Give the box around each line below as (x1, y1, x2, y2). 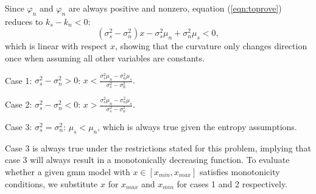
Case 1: (5, 74, 32, 86)
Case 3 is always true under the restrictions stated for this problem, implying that (5, 141, 311, 154)
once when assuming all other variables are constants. (5, 51, 205, 64)
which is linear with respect (5, 40, 108, 52)
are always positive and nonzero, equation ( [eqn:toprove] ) (68, 2, 282, 14)
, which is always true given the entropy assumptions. (97, 120, 297, 133)
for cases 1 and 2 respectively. (177, 177, 288, 190)
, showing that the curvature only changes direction (114, 40, 307, 52)
